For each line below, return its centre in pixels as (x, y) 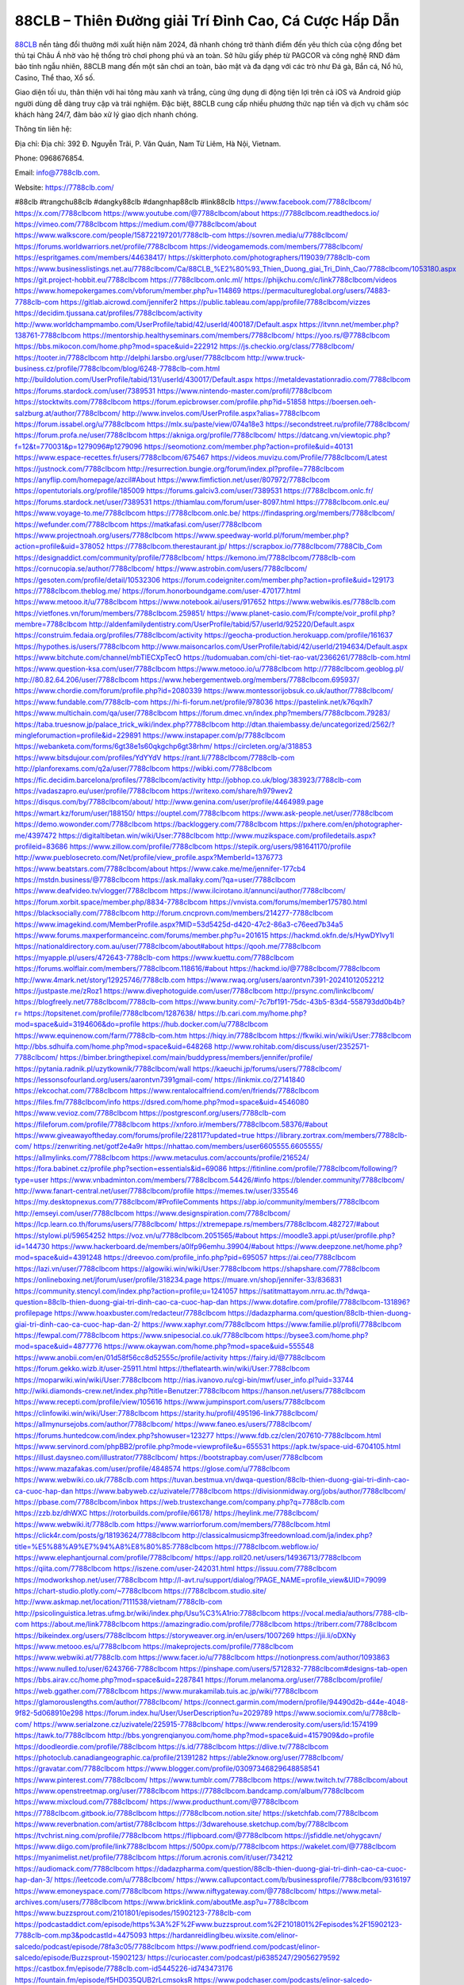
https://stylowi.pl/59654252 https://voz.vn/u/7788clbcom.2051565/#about (136, 1235)
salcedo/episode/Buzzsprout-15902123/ (80, 1957)
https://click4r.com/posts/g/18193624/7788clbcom (98, 1536)
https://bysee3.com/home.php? (317, 1336)
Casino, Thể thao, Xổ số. (55, 77)
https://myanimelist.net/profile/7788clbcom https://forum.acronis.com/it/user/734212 (154, 1857)
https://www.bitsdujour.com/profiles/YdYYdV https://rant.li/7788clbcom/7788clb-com (155, 757)
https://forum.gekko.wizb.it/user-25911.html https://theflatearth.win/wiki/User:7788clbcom (163, 1369)
